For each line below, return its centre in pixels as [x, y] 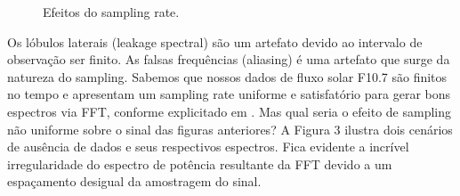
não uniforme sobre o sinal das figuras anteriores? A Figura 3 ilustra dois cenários [230, 129]
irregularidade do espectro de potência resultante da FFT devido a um [200, 163]
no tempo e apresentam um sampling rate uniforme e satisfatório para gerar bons [229, 94]
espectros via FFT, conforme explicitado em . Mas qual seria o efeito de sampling [230, 111]
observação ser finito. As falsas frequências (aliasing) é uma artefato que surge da [229, 59]
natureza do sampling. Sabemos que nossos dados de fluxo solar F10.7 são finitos [227, 76]
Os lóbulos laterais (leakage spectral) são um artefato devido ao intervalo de [215, 41]
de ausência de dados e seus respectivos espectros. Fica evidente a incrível [208, 147]
